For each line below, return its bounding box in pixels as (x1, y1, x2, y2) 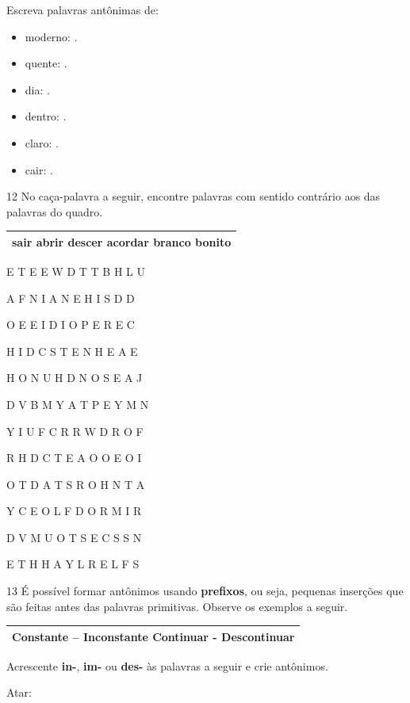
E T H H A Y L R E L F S (6, 556, 140, 572)
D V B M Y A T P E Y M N (6, 395, 149, 412)
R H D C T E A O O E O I (6, 449, 142, 466)
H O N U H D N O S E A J (6, 369, 143, 386)
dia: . (25, 81, 50, 97)
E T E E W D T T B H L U (6, 262, 145, 279)
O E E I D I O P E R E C (6, 316, 135, 333)
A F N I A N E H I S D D (6, 289, 135, 306)
